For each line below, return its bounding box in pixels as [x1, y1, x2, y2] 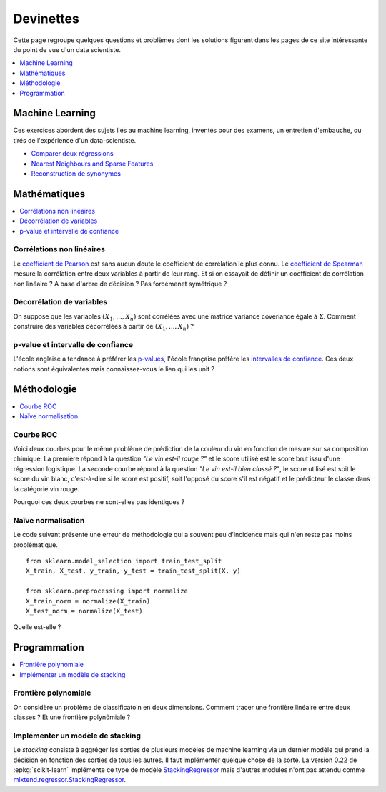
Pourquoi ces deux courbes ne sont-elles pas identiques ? [13, 498, 185, 506]
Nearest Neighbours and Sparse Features [31, 159, 154, 168]
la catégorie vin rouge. [13, 484, 80, 493]
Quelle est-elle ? [13, 623, 61, 631]
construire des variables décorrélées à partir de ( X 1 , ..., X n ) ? [13, 322, 194, 332]
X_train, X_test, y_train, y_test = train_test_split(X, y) [26, 567, 241, 575]
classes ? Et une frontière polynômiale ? [13, 713, 131, 721]
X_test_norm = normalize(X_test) [26, 607, 143, 615]
